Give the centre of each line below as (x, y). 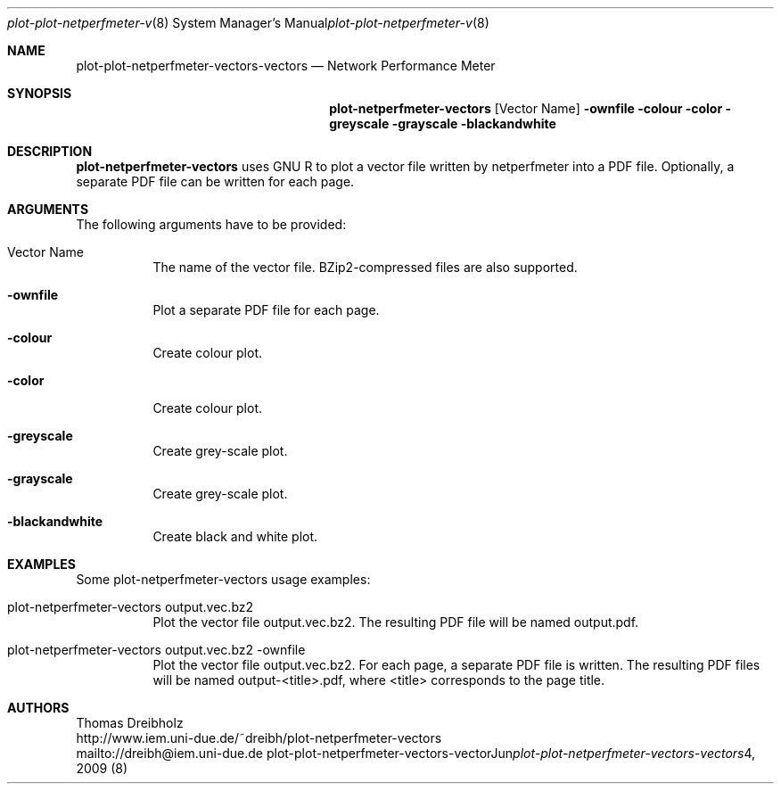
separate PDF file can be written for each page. (215, 181)
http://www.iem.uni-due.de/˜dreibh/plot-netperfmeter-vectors (259, 738)
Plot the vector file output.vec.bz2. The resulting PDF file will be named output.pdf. (396, 622)
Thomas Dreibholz (130, 723)
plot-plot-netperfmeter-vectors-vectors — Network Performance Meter (286, 66)
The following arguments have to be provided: (211, 224)
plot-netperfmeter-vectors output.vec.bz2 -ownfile (156, 650)
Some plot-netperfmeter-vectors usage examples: (223, 579)
